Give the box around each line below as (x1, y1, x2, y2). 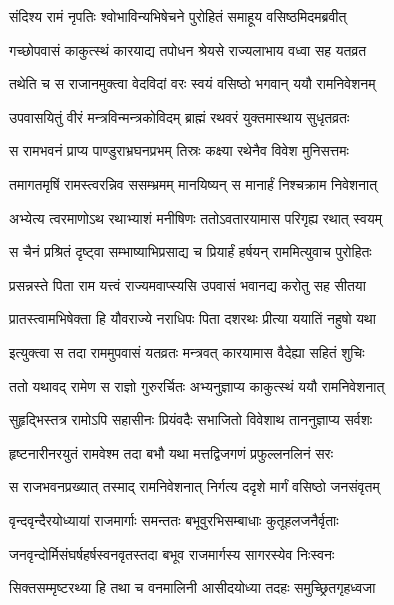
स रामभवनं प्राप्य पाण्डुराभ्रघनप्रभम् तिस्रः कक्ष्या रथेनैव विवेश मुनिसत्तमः (9, 140, 349, 161)
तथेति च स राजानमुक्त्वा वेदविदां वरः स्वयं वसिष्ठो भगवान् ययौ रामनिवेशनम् (9, 73, 376, 94)
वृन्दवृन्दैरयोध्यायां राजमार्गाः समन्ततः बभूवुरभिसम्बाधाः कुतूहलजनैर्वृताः (9, 509, 339, 530)
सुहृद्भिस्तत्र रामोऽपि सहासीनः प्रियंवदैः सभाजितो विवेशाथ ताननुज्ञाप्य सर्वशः (9, 409, 373, 430)
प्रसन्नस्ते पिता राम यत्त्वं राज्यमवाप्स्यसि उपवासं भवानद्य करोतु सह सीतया (9, 274, 366, 295)
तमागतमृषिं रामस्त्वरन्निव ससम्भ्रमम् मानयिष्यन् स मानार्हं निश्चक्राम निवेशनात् (9, 173, 378, 194)
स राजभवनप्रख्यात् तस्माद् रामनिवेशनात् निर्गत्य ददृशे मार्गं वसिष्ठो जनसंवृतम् (9, 476, 380, 497)
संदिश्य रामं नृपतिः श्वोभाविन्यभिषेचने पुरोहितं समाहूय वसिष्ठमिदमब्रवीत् (9, 6, 347, 26)
